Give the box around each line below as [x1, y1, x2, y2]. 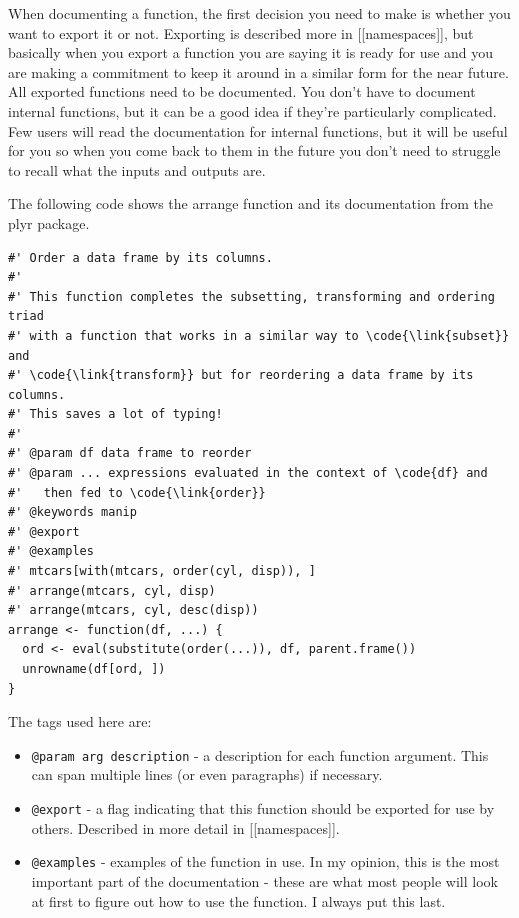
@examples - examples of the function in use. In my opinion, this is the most [31, 851, 500, 872]
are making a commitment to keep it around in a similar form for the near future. [8, 61, 509, 82]
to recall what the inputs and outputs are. [8, 159, 266, 180]
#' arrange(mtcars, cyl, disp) [8, 583, 216, 598]
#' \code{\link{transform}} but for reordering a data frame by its [8, 368, 474, 383]
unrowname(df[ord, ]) [22, 662, 166, 676]
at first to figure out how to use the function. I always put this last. [31, 890, 446, 911]
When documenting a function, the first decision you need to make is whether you [8, 3, 511, 23]
